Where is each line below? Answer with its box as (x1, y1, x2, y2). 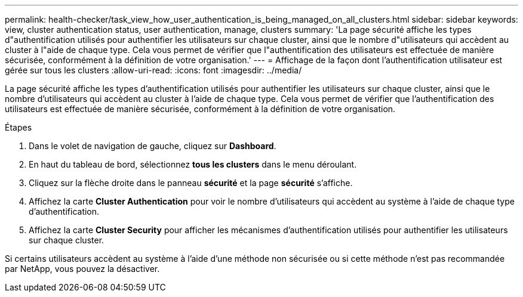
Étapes (5, 122, 32, 132)
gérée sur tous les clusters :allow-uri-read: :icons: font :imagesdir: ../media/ (5, 65, 302, 75)
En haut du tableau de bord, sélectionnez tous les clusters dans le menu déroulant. (29, 159, 357, 169)
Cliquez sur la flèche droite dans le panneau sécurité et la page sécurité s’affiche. (29, 178, 353, 188)
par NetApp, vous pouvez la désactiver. (5, 264, 160, 274)
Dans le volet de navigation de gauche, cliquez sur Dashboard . (29, 141, 276, 151)
